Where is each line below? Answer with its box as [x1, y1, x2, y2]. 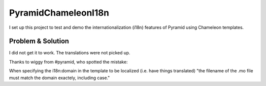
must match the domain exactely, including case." [9, 75, 110, 81]
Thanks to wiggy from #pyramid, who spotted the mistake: [9, 59, 128, 64]
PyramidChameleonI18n [9, 7, 109, 18]
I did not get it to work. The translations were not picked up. [9, 50, 131, 56]
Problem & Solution [9, 37, 69, 45]
